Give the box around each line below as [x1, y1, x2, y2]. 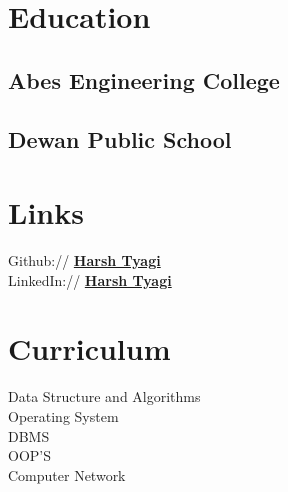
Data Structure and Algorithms [8, 386, 201, 407]
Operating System [8, 405, 119, 426]
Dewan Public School [8, 123, 232, 154]
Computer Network [8, 464, 126, 485]
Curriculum [8, 328, 171, 369]
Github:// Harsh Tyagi [8, 250, 161, 271]
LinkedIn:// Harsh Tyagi [8, 269, 172, 290]
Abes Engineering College [8, 64, 280, 95]
